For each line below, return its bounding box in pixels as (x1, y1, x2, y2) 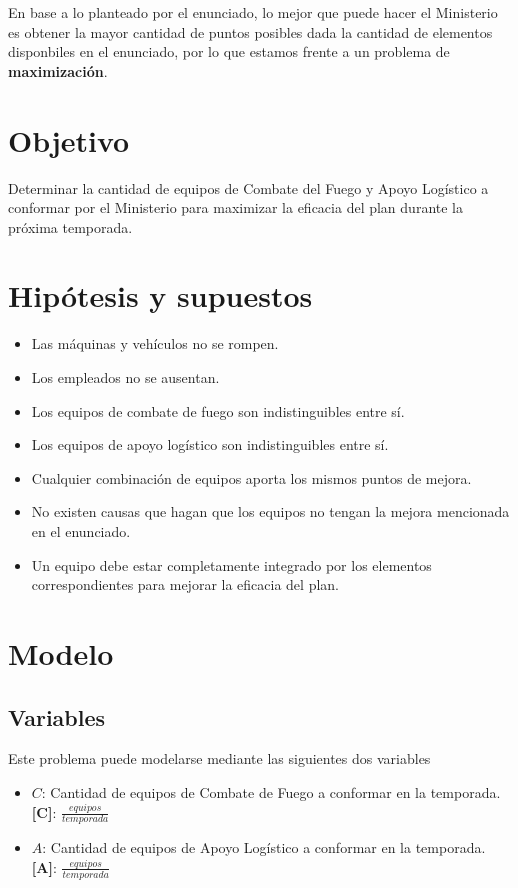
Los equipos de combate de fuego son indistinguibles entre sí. (31, 400, 405, 421)
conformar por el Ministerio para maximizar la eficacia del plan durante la (8, 197, 463, 218)
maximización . (8, 60, 108, 81)
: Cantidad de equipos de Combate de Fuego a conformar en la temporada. (41, 781, 501, 802)
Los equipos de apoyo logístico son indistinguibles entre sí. (31, 434, 389, 455)
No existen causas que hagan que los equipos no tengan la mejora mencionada (31, 501, 510, 522)
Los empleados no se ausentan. (31, 367, 220, 387)
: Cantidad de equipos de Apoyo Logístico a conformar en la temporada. (42, 837, 486, 858)
